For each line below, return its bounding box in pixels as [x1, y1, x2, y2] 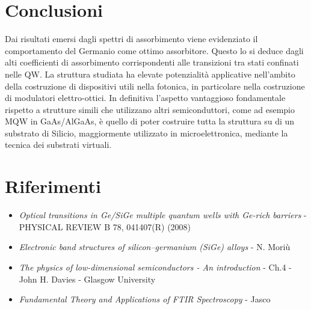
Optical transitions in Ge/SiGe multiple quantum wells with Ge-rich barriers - [19, 209, 307, 221]
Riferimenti [5, 174, 101, 198]
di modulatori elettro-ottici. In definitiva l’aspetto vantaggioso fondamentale [5, 91, 286, 104]
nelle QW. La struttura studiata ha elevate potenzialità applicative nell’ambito [5, 67, 295, 80]
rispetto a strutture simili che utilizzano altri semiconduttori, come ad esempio [5, 103, 295, 115]
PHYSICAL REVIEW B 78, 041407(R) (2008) [19, 220, 191, 233]
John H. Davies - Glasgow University [19, 272, 156, 285]
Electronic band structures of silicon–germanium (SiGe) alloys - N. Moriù [19, 240, 291, 253]
